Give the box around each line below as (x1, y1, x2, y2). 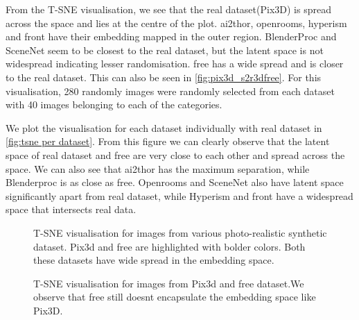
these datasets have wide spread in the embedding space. (33, 253, 274, 267)
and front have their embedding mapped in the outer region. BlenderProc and (6, 29, 337, 44)
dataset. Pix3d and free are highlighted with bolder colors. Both (33, 239, 306, 253)
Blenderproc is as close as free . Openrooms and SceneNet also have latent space (6, 175, 344, 190)
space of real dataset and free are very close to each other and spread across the (6, 147, 345, 162)
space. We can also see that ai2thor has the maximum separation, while (6, 161, 310, 176)
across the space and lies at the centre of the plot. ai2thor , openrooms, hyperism (6, 15, 347, 30)
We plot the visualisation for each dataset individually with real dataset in (6, 120, 322, 135)
